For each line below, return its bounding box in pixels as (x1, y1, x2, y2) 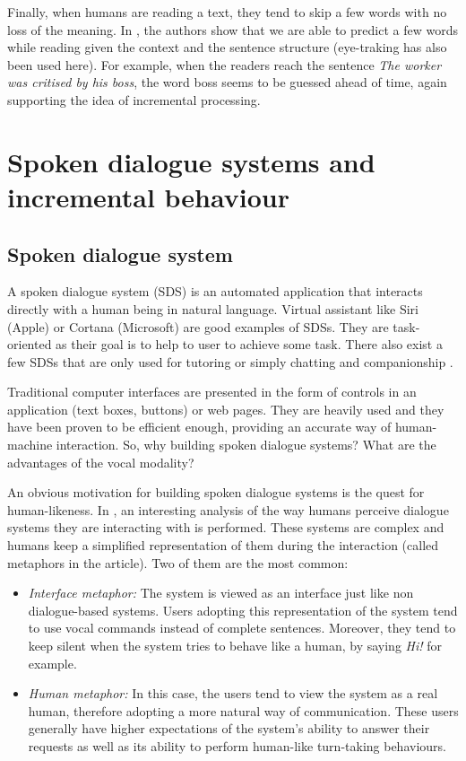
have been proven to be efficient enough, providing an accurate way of (7, 417, 392, 436)
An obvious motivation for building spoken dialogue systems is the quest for (7, 483, 425, 502)
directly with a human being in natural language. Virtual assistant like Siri (7, 299, 419, 318)
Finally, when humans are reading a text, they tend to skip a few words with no (7, 3, 447, 21)
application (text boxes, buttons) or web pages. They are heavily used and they (7, 399, 444, 418)
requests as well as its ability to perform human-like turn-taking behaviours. (28, 736, 446, 755)
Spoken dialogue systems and (7, 143, 375, 179)
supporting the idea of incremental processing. (7, 90, 261, 109)
